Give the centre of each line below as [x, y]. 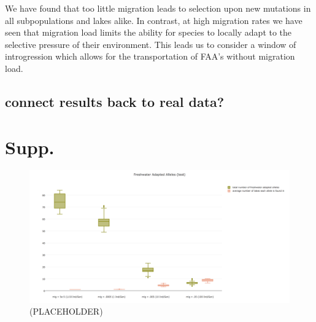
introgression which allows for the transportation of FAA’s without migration [150, 56]
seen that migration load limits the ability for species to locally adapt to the [148, 32]
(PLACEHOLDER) [66, 311]
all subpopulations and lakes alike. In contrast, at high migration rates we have [154, 20]
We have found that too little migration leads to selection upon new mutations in [158, 8]
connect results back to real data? [115, 101]
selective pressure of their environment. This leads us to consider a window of [151, 44]
